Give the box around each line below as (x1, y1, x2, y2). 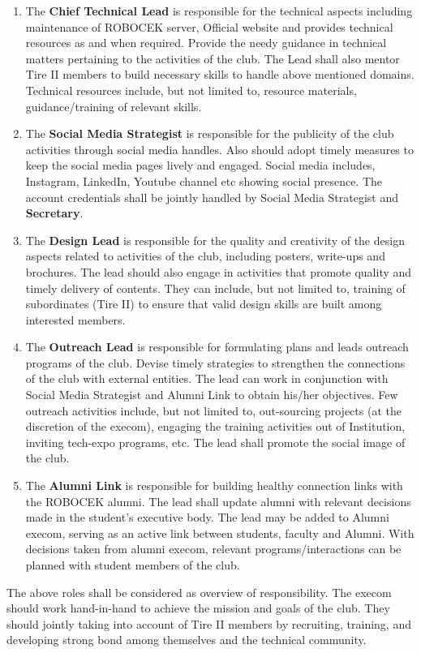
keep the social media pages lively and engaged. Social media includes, (25, 157, 376, 174)
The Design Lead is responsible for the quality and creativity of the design (25, 231, 405, 248)
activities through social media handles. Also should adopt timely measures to (25, 140, 414, 157)
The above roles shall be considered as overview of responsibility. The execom (6, 583, 392, 600)
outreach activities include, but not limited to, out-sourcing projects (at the (25, 402, 402, 419)
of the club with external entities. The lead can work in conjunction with (25, 370, 389, 387)
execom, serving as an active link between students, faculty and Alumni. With (25, 524, 415, 541)
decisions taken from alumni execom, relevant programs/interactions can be (25, 540, 402, 557)
